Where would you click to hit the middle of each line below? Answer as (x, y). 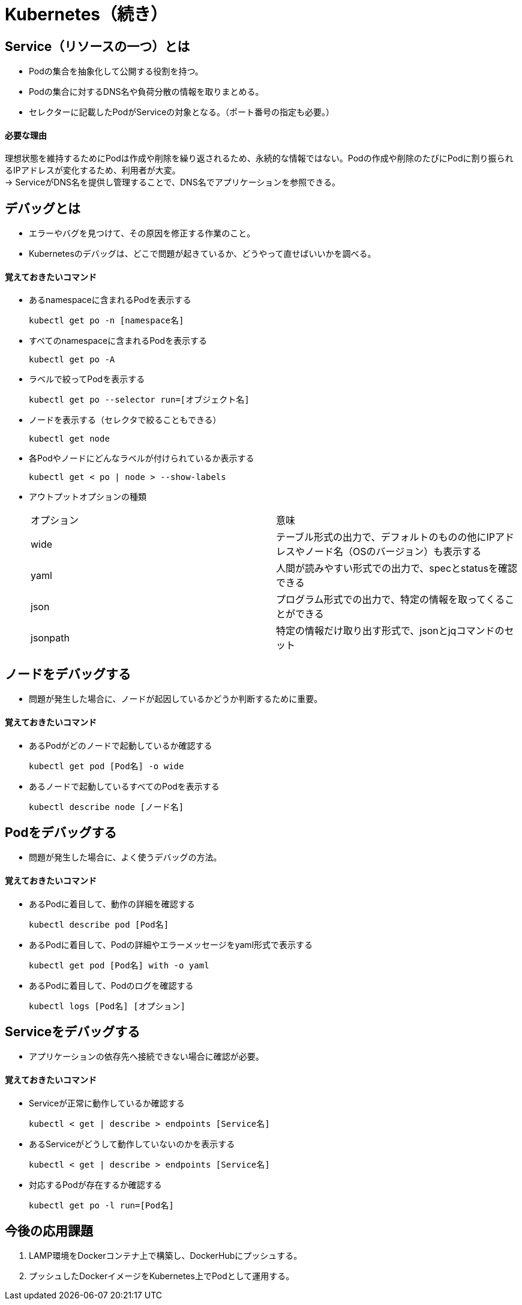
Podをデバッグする (61, 832)
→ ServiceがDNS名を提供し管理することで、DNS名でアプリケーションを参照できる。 (173, 182)
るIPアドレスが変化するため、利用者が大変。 (93, 170)
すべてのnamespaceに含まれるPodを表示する (118, 341)
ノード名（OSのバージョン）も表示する (393, 552)
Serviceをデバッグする (73, 1032)
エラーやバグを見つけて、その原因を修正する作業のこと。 (142, 233)
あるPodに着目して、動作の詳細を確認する (112, 904)
